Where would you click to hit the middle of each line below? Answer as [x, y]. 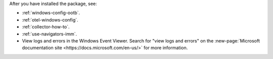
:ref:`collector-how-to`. [46, 27]
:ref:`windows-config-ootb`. [51, 13]
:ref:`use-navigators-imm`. [50, 34]
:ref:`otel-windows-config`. [50, 19]
